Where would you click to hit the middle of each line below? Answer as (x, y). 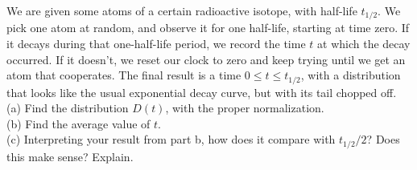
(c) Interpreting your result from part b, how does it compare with (171, 139)
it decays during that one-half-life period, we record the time (156, 44)
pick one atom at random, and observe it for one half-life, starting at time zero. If (208, 28)
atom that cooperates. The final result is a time (124, 75)
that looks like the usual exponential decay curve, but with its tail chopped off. (202, 92)
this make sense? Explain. (70, 156)
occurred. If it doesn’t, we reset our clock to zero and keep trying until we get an (206, 59)
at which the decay (364, 44)
